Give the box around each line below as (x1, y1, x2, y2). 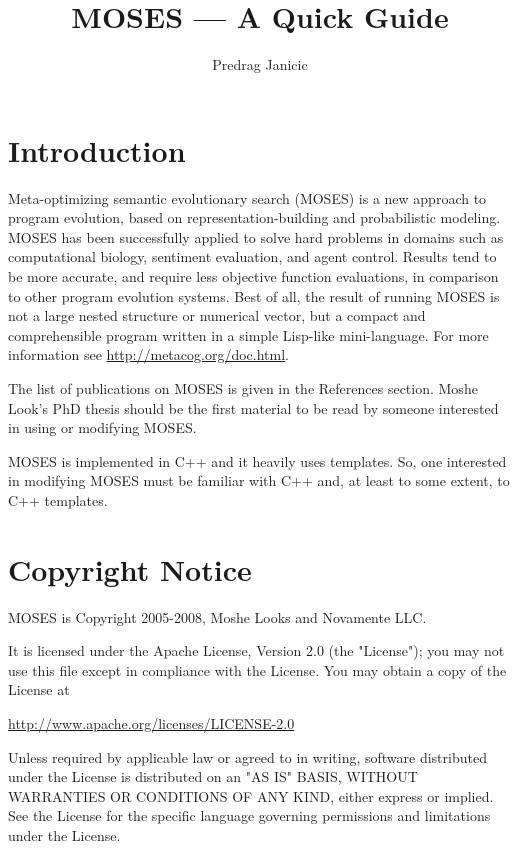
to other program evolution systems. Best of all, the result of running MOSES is (8, 285, 500, 306)
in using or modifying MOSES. (8, 417, 197, 438)
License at (8, 679, 70, 700)
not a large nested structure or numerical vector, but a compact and (8, 305, 426, 326)
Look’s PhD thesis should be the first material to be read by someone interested (8, 397, 499, 418)
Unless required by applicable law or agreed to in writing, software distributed (8, 746, 487, 767)
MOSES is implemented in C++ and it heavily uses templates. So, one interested (8, 450, 507, 471)
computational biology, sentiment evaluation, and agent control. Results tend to (8, 246, 497, 267)
